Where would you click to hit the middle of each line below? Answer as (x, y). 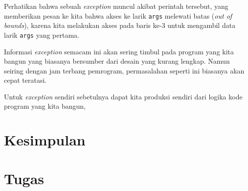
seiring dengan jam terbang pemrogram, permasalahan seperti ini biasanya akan (124, 70)
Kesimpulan (45, 140)
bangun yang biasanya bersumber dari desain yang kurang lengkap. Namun (117, 61)
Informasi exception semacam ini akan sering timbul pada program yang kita (119, 51)
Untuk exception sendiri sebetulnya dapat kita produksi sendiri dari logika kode (123, 96)
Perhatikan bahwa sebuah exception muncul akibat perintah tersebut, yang (116, 6)
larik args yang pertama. (42, 35)
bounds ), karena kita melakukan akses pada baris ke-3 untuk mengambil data (120, 25)
